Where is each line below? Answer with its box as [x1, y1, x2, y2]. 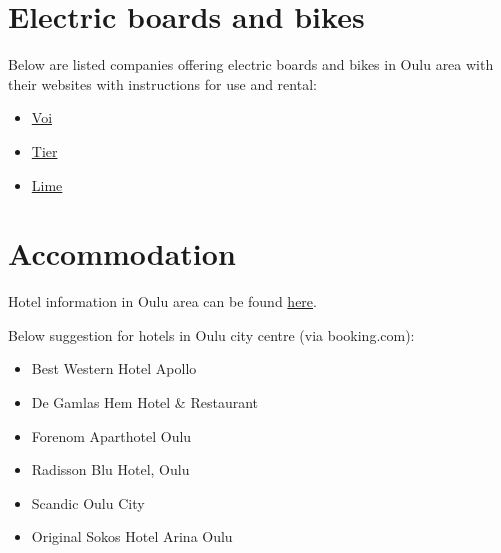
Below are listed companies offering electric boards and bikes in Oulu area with [8, 54, 494, 75]
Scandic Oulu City [31, 492, 145, 513]
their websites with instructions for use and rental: [8, 73, 317, 94]
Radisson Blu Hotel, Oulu [31, 459, 190, 480]
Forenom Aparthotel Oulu [31, 425, 192, 446]
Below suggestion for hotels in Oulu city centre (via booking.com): [8, 324, 415, 345]
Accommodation [8, 233, 236, 274]
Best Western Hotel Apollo [31, 358, 197, 379]
